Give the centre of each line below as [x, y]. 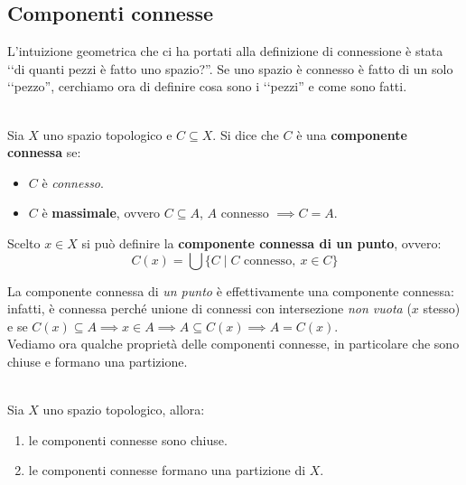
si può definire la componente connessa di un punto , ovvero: [261, 242]
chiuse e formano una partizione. [98, 361]
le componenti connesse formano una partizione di [167, 470]
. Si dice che [246, 134]
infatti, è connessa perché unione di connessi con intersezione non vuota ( [210, 308]
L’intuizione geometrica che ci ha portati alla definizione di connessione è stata [225, 51]
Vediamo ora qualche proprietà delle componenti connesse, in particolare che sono [233, 344]
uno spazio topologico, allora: [124, 410]
